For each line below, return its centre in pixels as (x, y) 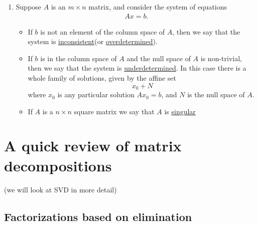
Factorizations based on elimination (98, 216)
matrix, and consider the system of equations (158, 7)
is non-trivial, (221, 58)
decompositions (58, 165)
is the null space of (216, 94)
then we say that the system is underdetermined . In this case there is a (137, 68)
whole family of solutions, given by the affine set (102, 78)
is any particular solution (96, 94)
